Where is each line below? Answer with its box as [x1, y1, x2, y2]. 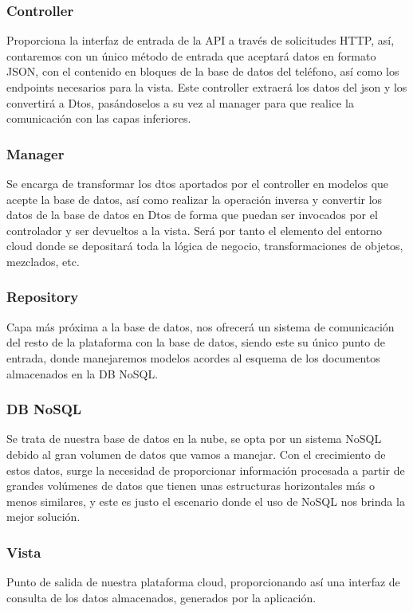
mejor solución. [6, 508, 81, 525]
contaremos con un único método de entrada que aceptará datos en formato [6, 47, 376, 64]
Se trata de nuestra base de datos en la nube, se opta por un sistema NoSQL [6, 430, 382, 447]
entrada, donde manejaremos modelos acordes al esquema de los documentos [6, 349, 380, 366]
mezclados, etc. [6, 253, 80, 269]
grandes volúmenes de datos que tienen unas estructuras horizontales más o [6, 477, 375, 494]
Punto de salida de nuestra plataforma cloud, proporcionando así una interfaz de [6, 574, 400, 590]
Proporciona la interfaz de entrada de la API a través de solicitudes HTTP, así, [6, 32, 395, 49]
